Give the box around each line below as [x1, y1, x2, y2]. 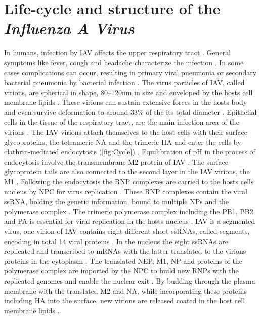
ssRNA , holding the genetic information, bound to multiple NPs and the [4, 196, 229, 207]
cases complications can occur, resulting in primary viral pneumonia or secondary [4, 67, 257, 77]
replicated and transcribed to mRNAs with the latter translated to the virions [4, 246, 246, 256]
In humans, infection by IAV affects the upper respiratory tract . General [4, 47, 231, 58]
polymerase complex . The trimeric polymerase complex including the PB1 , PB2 [4, 206, 253, 216]
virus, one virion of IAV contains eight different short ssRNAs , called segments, [4, 226, 250, 236]
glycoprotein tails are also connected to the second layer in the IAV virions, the [4, 166, 250, 177]
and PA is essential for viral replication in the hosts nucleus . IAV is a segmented [4, 216, 255, 226]
